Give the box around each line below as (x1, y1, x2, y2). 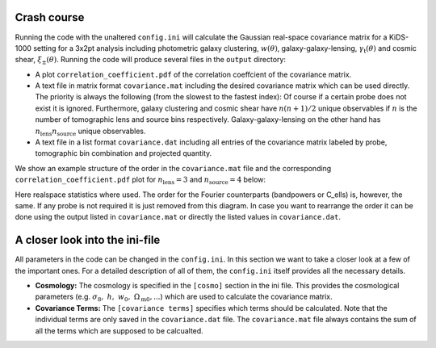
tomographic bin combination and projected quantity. (35, 149, 212, 158)
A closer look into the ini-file (15, 233, 161, 247)
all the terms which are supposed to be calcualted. (35, 325, 203, 335)
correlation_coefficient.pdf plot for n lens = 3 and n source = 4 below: (15, 174, 266, 186)
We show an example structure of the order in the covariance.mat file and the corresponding (15, 163, 332, 173)
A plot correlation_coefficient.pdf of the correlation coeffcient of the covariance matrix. (35, 69, 352, 79)
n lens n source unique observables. (35, 126, 146, 137)
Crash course (15, 10, 85, 24)
